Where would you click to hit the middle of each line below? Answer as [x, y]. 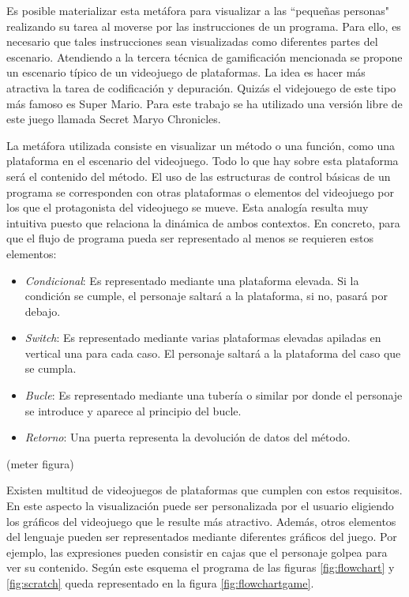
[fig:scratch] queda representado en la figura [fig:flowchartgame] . [160, 583]
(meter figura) [40, 463]
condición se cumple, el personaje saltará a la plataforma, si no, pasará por [206, 296]
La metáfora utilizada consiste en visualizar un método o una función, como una [201, 145]
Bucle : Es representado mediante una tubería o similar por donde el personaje [214, 395]
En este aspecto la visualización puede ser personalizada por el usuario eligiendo [200, 506]
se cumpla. [51, 368]
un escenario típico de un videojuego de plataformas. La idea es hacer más [186, 72]
